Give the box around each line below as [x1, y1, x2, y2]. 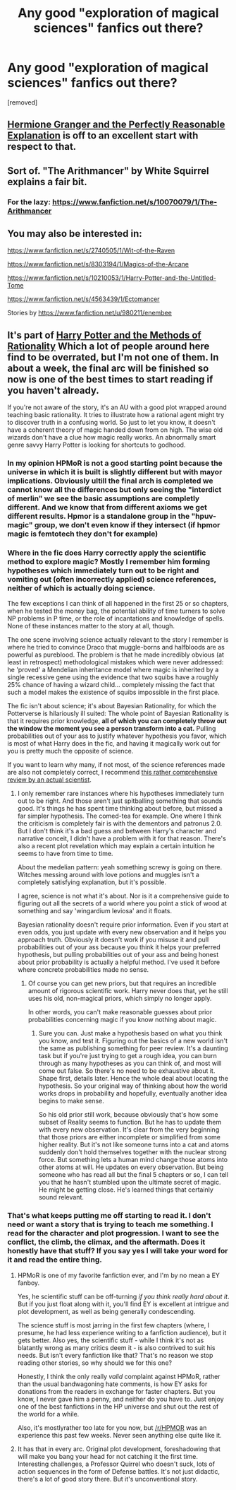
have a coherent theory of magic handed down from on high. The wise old [7, 426, 223, 434]
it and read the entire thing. [7, 1255, 102, 1265]
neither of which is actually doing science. [7, 583, 156, 593]
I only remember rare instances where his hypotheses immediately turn [17, 790, 225, 798]
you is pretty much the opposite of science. [7, 747, 134, 756]
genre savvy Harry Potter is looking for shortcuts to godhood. [7, 440, 186, 450]
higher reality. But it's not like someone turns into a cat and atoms [38, 1140, 229, 1149]
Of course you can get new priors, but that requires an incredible [27, 979, 217, 987]
